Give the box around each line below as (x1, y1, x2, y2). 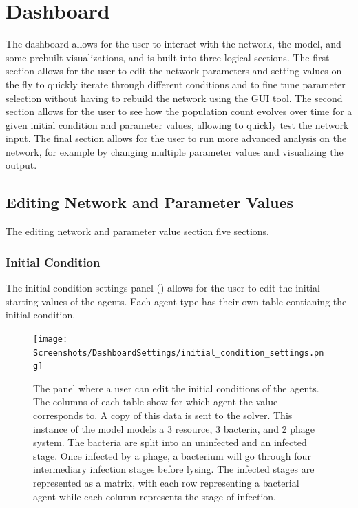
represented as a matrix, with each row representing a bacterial (33, 475, 299, 489)
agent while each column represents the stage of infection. (33, 489, 276, 503)
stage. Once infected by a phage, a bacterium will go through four (33, 448, 311, 463)
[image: (33, 334, 68, 344)
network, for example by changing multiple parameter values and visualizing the (6, 144, 344, 159)
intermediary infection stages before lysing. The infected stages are (33, 462, 315, 476)
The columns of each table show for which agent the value (33, 394, 278, 409)
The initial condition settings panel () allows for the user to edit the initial (6, 281, 320, 295)
